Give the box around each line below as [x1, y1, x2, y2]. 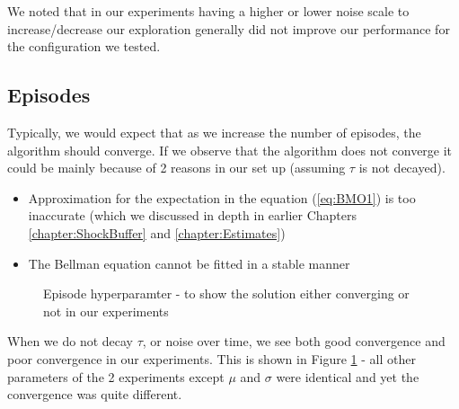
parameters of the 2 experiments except [7, 367, 225, 386]
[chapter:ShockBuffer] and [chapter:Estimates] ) [28, 223, 286, 242]
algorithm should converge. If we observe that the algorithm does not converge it [7, 140, 453, 159]
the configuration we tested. [7, 37, 161, 56]
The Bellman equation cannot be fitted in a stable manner [28, 253, 350, 272]
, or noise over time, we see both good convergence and [142, 332, 446, 351]
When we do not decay [7, 332, 133, 351]
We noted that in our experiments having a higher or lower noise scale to [7, 2, 410, 20]
